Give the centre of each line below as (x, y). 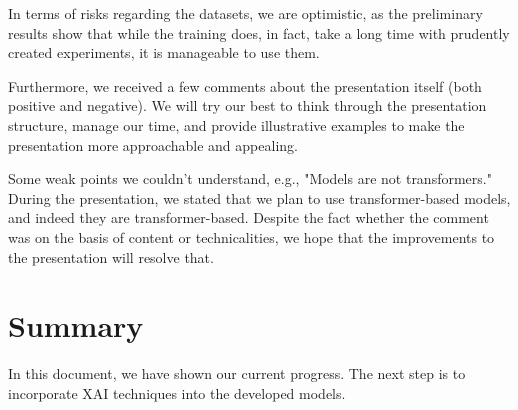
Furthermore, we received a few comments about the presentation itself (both (245, 85)
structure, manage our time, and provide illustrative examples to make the (236, 124)
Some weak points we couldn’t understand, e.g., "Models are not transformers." (250, 178)
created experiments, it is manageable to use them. (164, 52)
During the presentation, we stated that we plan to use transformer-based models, (259, 197)
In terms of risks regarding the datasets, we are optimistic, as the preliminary (245, 13)
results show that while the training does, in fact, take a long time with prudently (259, 32)
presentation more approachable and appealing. (153, 144)
